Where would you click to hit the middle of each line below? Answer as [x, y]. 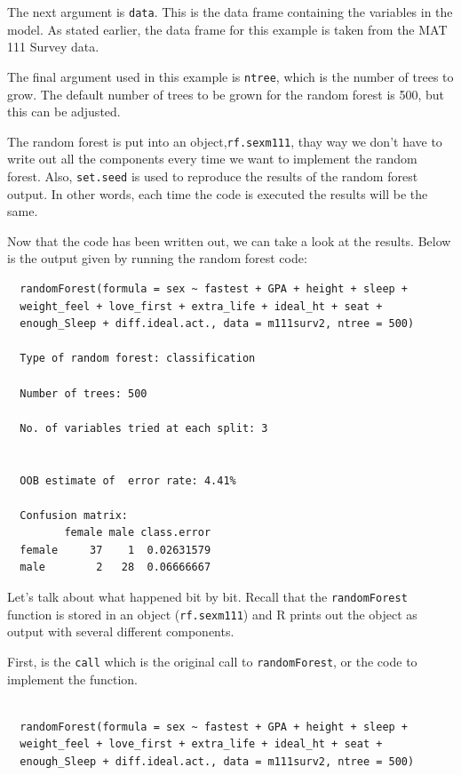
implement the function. [73, 679]
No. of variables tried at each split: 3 [144, 428]
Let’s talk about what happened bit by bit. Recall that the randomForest [207, 597]
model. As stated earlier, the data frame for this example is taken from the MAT [227, 29]
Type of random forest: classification [138, 359]
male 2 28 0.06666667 [115, 567]
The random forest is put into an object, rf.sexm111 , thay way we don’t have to [225, 141]
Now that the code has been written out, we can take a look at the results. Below [229, 240]
